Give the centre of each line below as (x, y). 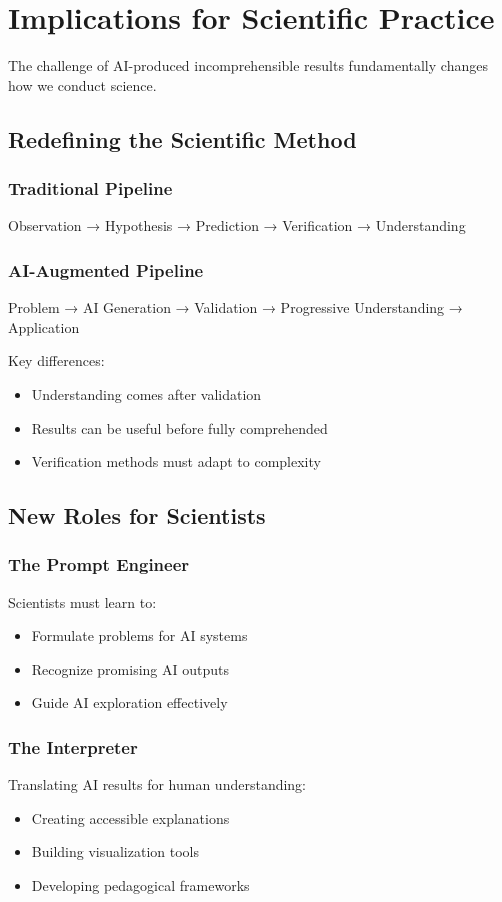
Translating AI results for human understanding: (157, 784)
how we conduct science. (82, 84)
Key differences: (56, 360)
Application (44, 326)
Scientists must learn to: (82, 601)
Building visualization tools (115, 851)
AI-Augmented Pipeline (106, 269)
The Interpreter (73, 746)
